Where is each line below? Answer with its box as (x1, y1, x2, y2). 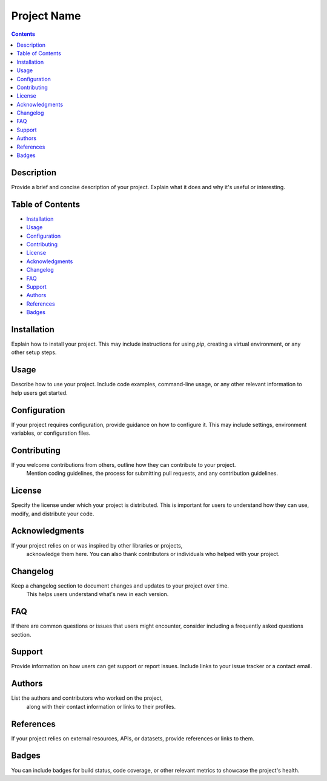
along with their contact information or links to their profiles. (26, 703, 176, 710)
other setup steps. (11, 349, 57, 356)
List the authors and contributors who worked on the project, (11, 694, 163, 702)
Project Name (11, 9, 81, 22)
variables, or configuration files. (11, 429, 91, 437)
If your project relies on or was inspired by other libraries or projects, (11, 541, 183, 549)
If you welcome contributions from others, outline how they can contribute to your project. (11, 461, 236, 468)
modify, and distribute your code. (11, 510, 94, 517)
